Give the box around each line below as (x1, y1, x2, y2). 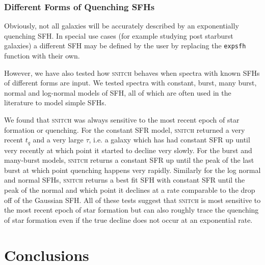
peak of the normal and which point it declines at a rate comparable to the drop (4, 185, 255, 195)
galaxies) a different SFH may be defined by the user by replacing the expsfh (4, 40, 246, 51)
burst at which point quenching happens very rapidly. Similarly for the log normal (4, 164, 261, 175)
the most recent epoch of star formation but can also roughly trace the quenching (4, 204, 259, 215)
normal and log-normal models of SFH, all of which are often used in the (4, 87, 231, 98)
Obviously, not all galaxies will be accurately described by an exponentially (4, 20, 239, 31)
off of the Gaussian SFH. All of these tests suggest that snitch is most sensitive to (4, 194, 261, 205)
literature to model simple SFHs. (4, 97, 107, 108)
